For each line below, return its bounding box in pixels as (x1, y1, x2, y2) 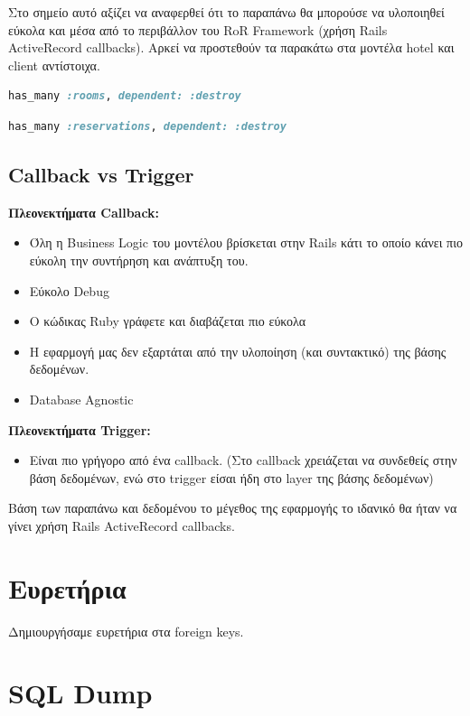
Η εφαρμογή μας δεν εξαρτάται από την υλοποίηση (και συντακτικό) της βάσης (29, 341, 446, 360)
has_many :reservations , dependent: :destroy (8, 119, 287, 133)
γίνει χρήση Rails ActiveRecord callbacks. (8, 516, 235, 535)
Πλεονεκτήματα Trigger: (8, 420, 151, 439)
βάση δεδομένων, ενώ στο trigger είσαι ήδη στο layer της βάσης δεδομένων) (29, 468, 434, 487)
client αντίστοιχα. (8, 55, 100, 74)
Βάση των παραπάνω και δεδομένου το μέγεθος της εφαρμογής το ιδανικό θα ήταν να (8, 498, 457, 517)
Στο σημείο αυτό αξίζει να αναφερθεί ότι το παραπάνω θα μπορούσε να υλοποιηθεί (8, 3, 445, 21)
